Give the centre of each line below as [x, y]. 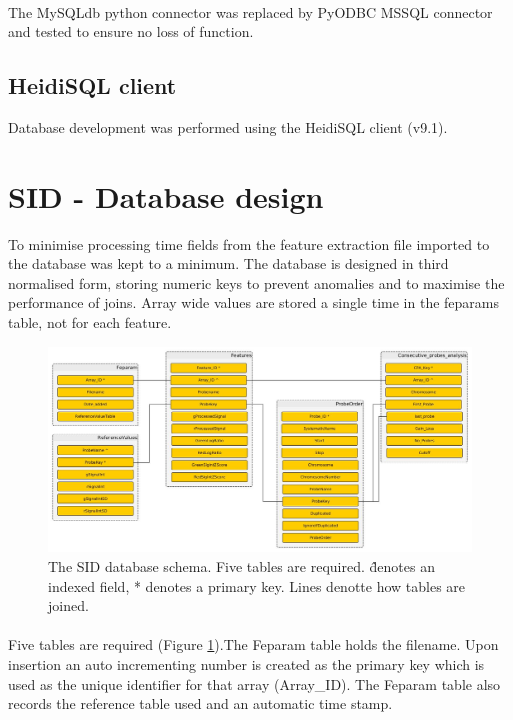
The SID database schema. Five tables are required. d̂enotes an [241, 566]
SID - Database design [166, 195]
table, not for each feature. [90, 322]
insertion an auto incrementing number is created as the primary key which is [246, 664]
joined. [68, 605]
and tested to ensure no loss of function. [131, 31]
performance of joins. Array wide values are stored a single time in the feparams [254, 302]
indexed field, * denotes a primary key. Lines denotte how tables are [257, 585]
